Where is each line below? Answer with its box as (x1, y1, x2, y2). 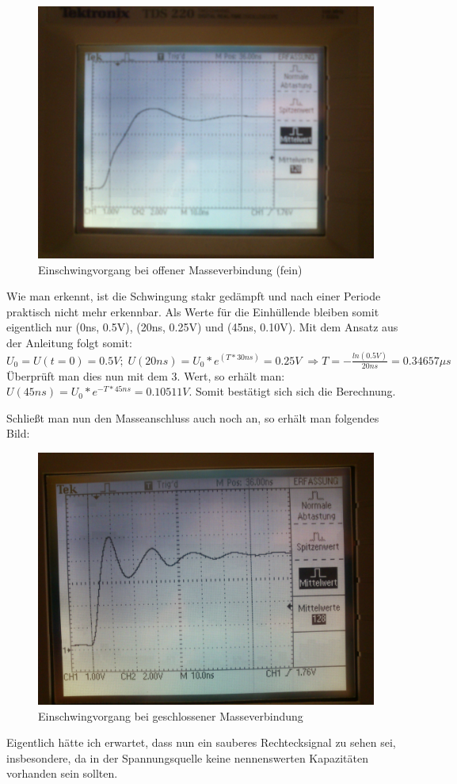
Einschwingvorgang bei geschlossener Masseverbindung (38, 707, 303, 724)
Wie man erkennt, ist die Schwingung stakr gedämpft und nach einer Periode (6, 288, 381, 304)
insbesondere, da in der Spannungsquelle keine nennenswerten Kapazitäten (6, 749, 369, 766)
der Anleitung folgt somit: (6, 334, 132, 350)
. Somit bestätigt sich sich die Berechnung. (189, 383, 396, 400)
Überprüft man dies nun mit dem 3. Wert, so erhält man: (6, 367, 285, 384)
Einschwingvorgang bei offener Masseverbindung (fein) (38, 261, 303, 277)
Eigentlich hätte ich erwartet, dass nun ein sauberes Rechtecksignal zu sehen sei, (6, 734, 396, 751)
